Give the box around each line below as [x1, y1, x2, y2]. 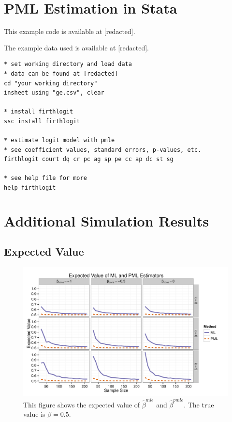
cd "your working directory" [4, 80, 98, 87]
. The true [184, 399, 214, 409]
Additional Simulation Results [4, 211, 209, 230]
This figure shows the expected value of [23, 399, 140, 409]
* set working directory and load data [4, 61, 132, 68]
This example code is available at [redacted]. [4, 26, 135, 36]
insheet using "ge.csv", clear [4, 89, 104, 97]
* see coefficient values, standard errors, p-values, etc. [4, 146, 202, 153]
